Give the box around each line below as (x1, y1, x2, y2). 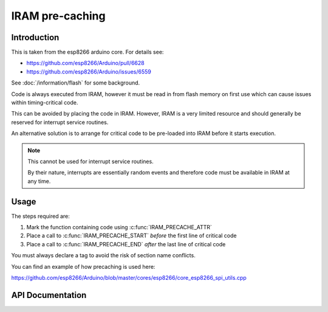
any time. (27, 177, 51, 185)
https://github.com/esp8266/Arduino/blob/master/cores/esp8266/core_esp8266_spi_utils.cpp (11, 274, 247, 281)
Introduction (11, 32, 60, 43)
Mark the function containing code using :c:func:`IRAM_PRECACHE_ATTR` (26, 224, 213, 231)
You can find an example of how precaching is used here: (11, 263, 155, 270)
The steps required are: (11, 212, 70, 220)
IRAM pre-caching (11, 9, 106, 23)
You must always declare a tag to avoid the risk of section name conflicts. (11, 252, 196, 259)
